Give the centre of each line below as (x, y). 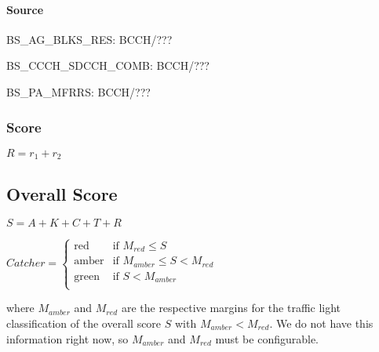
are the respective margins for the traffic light (231, 308)
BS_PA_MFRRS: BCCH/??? (78, 91)
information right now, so (67, 338)
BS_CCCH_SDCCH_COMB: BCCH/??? (108, 65)
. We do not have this (321, 323)
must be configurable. (267, 338)
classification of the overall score (84, 323)
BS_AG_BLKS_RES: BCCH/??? (89, 39)
